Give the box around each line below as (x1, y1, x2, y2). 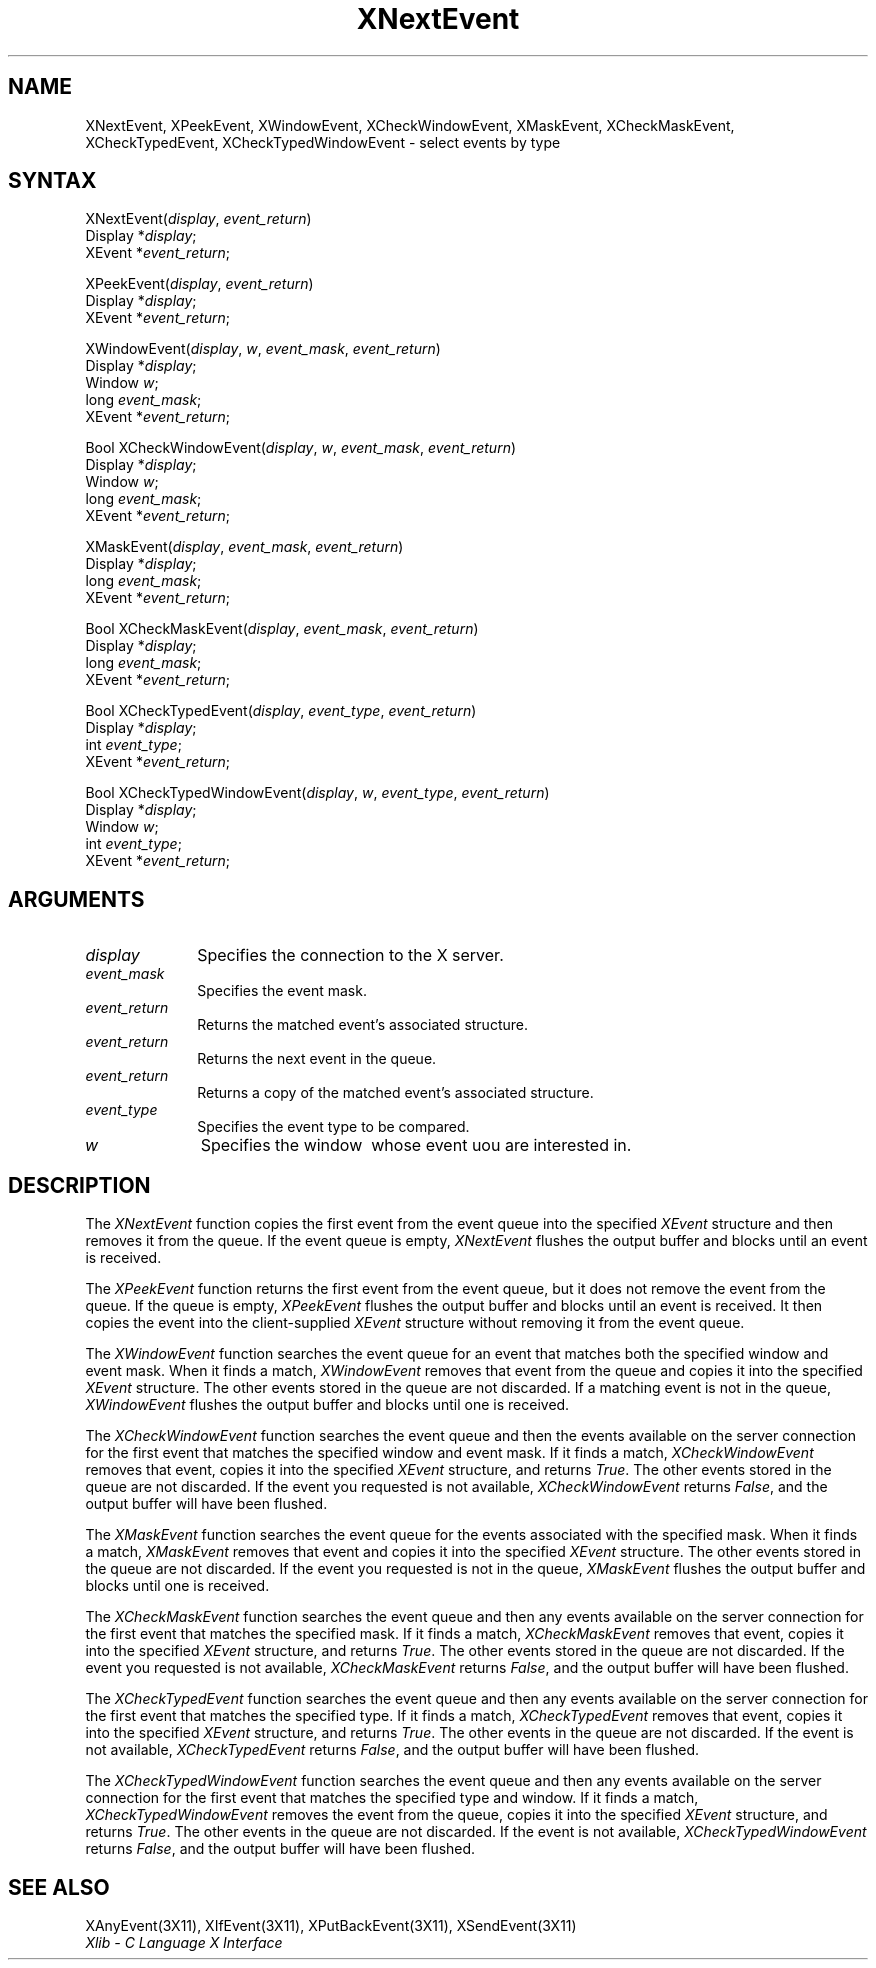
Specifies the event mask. (197, 982, 367, 1000)
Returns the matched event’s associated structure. (197, 1016, 528, 1034)
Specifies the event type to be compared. (197, 1118, 470, 1136)
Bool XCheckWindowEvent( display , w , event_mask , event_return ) (85, 439, 517, 457)
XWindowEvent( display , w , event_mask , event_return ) (85, 340, 441, 358)
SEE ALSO (8, 1874, 110, 1900)
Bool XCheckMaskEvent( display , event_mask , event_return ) (85, 620, 479, 638)
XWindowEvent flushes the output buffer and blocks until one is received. (85, 1396, 570, 1414)
